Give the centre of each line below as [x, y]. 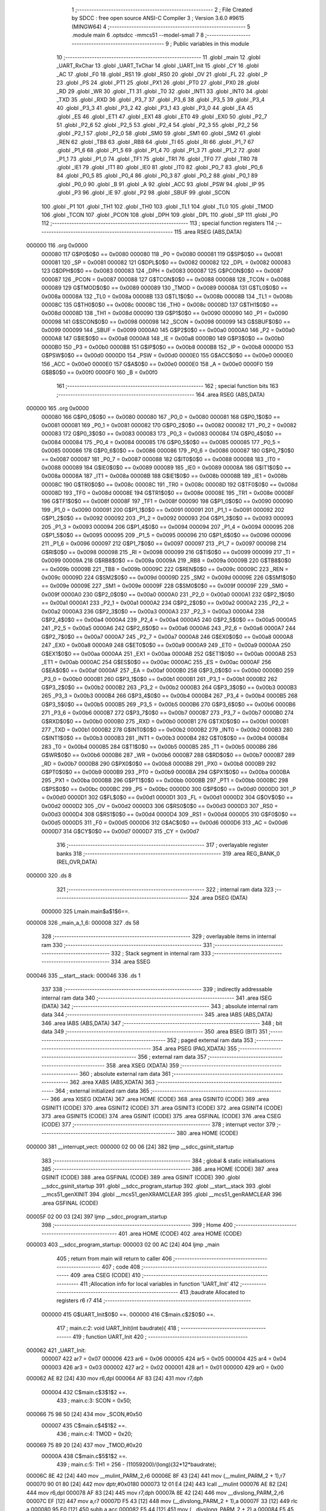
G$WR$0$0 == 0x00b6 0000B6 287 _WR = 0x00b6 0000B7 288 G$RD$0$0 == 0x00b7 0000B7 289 [168, 755]
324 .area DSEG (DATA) [219, 898]
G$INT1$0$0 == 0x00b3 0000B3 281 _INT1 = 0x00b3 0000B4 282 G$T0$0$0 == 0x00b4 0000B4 [165, 738]
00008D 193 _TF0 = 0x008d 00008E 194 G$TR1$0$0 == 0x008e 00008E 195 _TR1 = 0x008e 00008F [168, 493]
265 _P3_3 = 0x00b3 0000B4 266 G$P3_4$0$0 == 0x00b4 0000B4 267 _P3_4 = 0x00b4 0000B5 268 [170, 696]
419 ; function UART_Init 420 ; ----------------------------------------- [160, 1336]
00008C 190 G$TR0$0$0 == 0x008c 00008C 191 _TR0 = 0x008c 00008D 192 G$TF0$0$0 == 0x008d [170, 484]
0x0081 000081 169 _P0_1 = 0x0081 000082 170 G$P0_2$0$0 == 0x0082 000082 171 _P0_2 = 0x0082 [169, 425]
